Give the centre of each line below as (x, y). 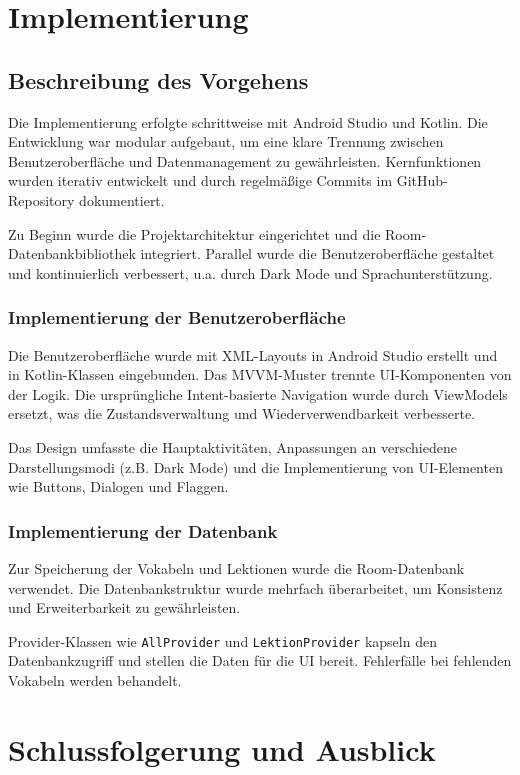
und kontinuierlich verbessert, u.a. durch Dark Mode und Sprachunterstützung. (250, 272)
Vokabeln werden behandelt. (95, 679)
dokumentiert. (122, 199)
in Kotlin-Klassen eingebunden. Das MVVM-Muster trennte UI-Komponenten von (260, 374)
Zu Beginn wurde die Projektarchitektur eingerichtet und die (194, 233)
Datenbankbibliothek (72, 253)
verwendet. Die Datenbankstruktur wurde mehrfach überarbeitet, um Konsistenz (255, 587)
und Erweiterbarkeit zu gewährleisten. (124, 607)
